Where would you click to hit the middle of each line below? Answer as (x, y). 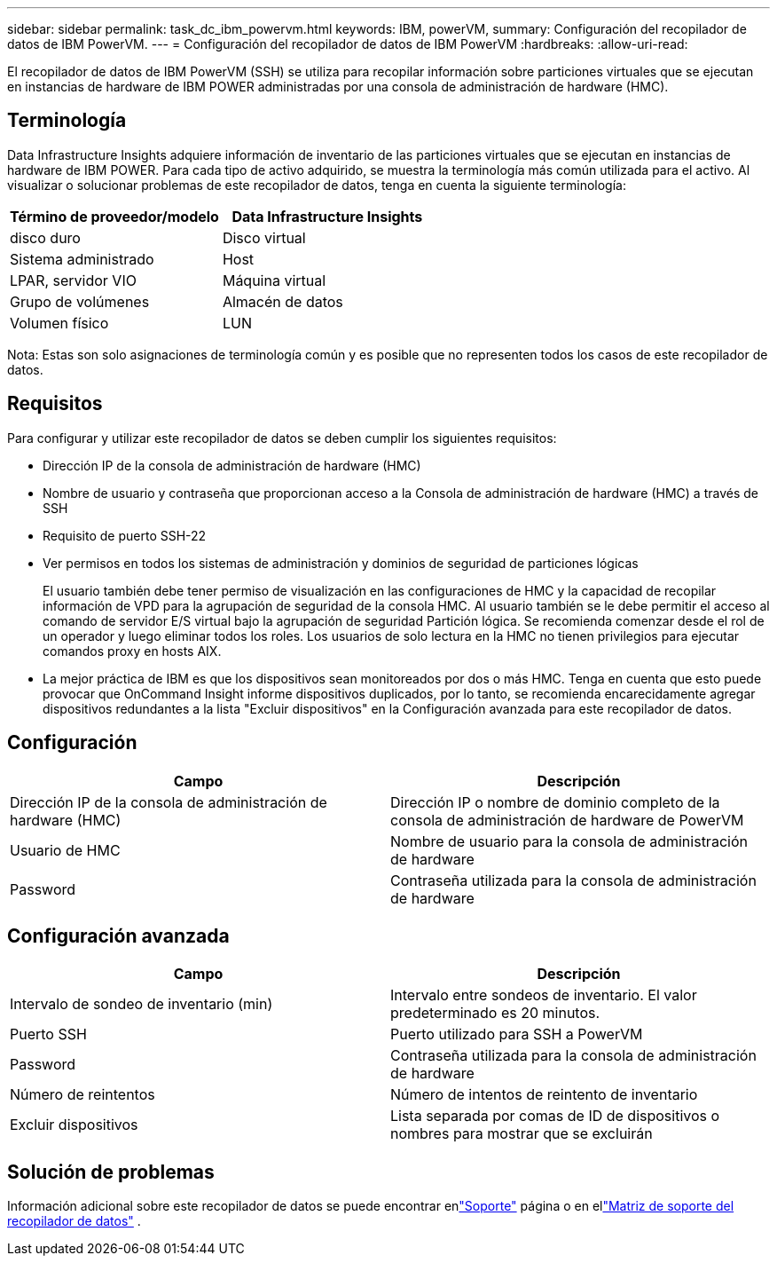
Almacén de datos (283, 301)
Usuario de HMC (65, 850)
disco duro (45, 237)
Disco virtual (264, 237)
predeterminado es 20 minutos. (495, 1013)
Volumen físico (59, 323)
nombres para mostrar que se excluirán (522, 1134)
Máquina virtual (274, 280)
